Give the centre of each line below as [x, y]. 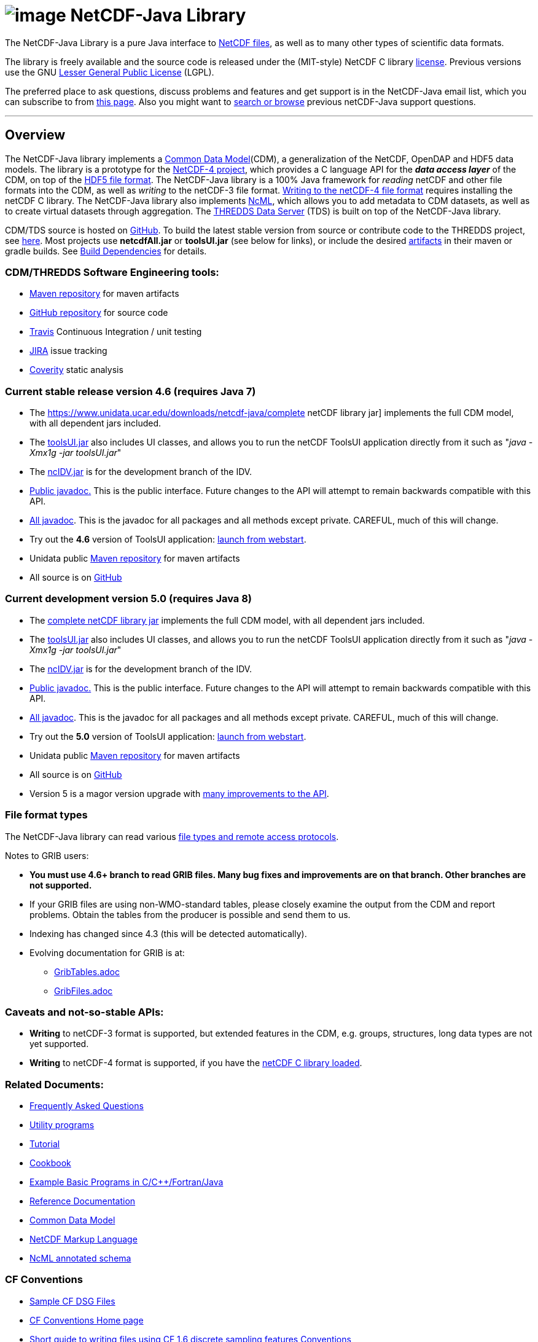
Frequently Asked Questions [87, 1106]
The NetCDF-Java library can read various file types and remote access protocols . [172, 836]
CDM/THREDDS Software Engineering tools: [112, 272]
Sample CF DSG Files [72, 1301]
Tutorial [45, 1144]
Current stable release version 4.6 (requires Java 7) [131, 391]
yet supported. [59, 1044]
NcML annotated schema [80, 1258]
